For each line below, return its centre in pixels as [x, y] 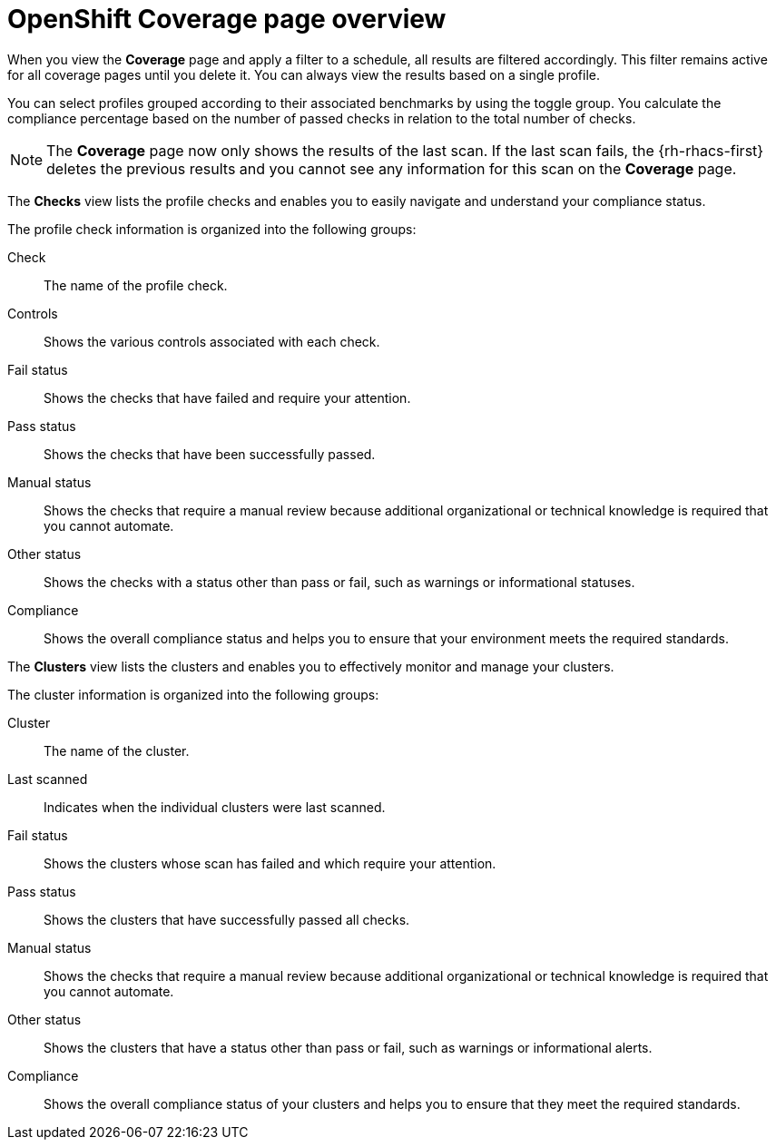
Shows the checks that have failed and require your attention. [227, 397]
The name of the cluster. [117, 750]
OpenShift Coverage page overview [227, 19]
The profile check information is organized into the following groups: [212, 229]
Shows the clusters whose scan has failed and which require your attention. [270, 863]
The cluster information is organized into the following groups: [193, 694]
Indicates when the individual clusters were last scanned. [215, 807]
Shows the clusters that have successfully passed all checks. [227, 919]
